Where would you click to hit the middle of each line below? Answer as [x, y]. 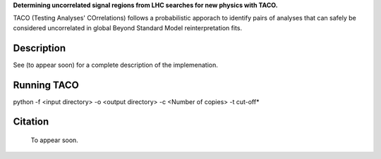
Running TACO [46, 85]
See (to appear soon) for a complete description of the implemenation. [116, 65]
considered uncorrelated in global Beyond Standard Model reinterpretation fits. [128, 27]
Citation [31, 122]
